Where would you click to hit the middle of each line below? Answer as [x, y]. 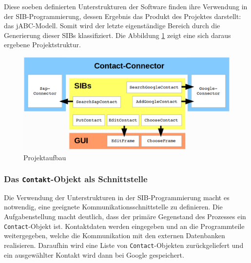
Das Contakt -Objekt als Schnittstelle [76, 179]
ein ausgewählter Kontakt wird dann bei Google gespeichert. [94, 254]
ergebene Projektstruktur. [42, 45]
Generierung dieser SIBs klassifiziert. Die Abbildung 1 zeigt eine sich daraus [117, 35]
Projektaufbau [45, 157]
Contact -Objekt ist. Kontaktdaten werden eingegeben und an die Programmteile [124, 226]
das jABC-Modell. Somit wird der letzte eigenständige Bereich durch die [112, 26]
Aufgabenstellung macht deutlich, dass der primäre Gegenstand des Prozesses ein [125, 216]
